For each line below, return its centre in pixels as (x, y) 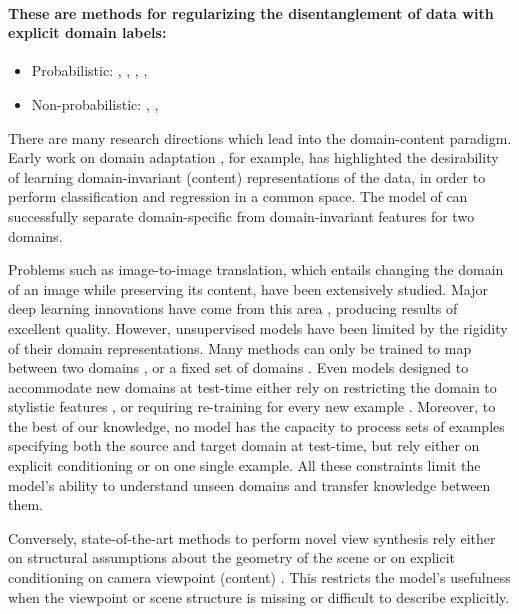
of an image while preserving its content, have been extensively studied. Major (248, 288)
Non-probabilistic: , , (95, 103)
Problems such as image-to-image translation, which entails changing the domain (256, 269)
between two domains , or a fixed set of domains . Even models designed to (238, 367)
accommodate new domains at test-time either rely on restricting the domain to (252, 386)
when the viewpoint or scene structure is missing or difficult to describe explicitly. (259, 596)
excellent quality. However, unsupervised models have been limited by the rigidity (258, 327)
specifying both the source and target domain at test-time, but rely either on (244, 445)
